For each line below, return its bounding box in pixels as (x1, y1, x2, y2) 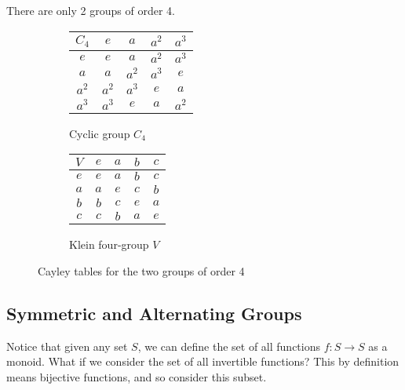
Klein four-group (69, 236, 149, 253)
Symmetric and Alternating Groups (6, 301, 302, 325)
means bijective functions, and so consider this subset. (6, 368, 267, 385)
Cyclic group (69, 125, 130, 141)
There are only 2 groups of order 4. (6, 2, 175, 18)
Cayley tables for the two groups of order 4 (38, 262, 245, 279)
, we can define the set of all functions (137, 337, 321, 354)
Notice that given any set (6, 337, 128, 354)
